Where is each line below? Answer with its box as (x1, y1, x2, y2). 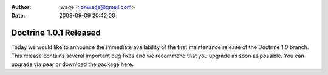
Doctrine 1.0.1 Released (11, 28, 101, 38)
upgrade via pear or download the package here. (11, 60, 134, 68)
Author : (11, 4, 32, 10)
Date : (11, 12, 26, 19)
